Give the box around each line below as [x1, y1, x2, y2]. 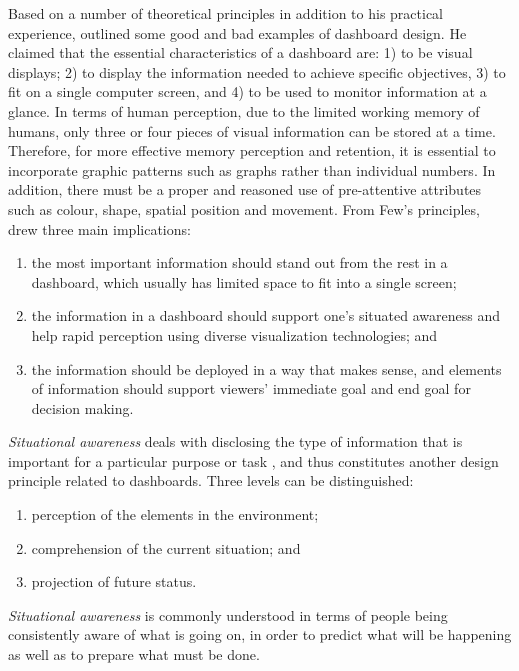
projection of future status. [31, 571, 197, 592]
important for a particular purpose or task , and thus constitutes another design [8, 450, 499, 471]
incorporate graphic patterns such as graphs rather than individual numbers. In [8, 159, 496, 180]
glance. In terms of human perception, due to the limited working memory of [8, 100, 480, 121]
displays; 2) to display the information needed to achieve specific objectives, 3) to [8, 61, 506, 82]
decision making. [31, 397, 134, 418]
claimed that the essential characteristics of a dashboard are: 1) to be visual [8, 42, 473, 63]
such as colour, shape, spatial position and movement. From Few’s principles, [8, 198, 480, 219]
